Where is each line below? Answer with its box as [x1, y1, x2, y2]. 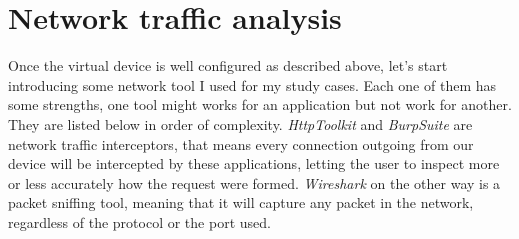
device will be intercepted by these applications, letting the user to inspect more [8, 153, 500, 174]
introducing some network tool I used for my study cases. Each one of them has [8, 74, 497, 95]
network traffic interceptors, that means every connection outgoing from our [8, 133, 474, 154]
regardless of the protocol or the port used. [8, 211, 271, 232]
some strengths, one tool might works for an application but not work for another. [8, 94, 512, 115]
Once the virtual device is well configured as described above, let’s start [8, 55, 448, 76]
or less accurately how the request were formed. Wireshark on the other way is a [8, 172, 501, 193]
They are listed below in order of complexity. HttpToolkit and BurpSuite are [8, 113, 473, 134]
